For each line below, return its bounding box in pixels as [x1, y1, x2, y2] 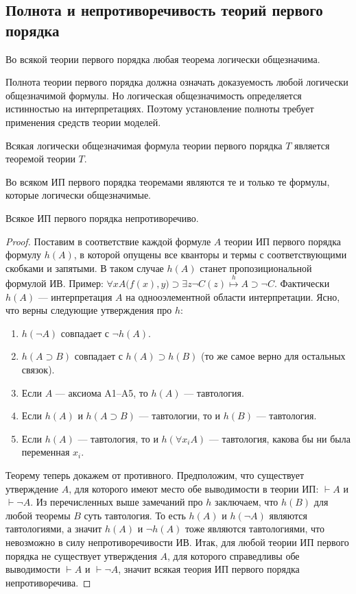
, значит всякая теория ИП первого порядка [118, 562, 300, 576]
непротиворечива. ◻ [5, 575, 91, 589]
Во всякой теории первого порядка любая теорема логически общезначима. [5, 51, 320, 66]
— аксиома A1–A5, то [55, 385, 148, 399]
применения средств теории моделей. [5, 114, 161, 129]
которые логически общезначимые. [5, 188, 151, 202]
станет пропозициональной [200, 260, 312, 275]
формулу [5, 247, 42, 262]
